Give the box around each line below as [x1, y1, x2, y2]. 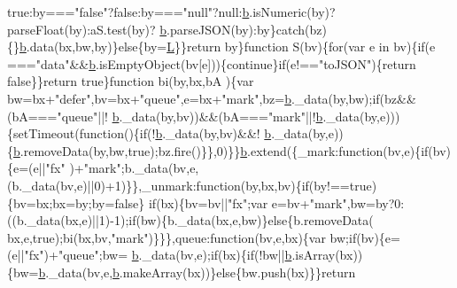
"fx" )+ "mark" [45, 159, 121, 177]
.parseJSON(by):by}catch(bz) [167, 19, 327, 38]
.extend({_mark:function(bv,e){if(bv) [247, 141, 451, 160]
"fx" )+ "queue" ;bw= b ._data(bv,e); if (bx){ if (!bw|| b [24, 245, 292, 264]
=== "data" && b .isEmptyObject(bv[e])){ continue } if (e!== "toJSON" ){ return [7, 54, 416, 73]
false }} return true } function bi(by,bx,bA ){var [7, 72, 254, 90]
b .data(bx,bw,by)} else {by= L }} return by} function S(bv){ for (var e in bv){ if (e [19, 37, 436, 56]
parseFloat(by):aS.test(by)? [7, 19, 156, 38]
